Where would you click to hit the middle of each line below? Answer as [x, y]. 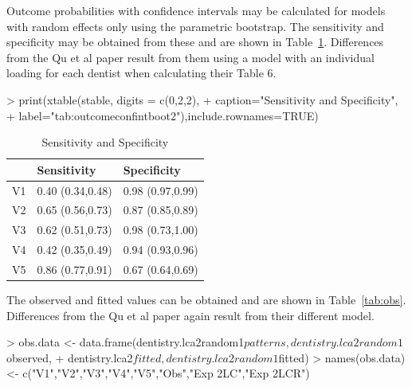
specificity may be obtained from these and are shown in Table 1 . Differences [195, 42]
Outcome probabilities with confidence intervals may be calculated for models [196, 10]
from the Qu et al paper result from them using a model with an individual [190, 57]
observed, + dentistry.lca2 [70, 357]
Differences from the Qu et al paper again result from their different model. [190, 315]
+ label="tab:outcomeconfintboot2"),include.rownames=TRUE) [163, 115]
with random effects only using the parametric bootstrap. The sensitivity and [195, 26]
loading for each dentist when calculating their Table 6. [141, 73]
